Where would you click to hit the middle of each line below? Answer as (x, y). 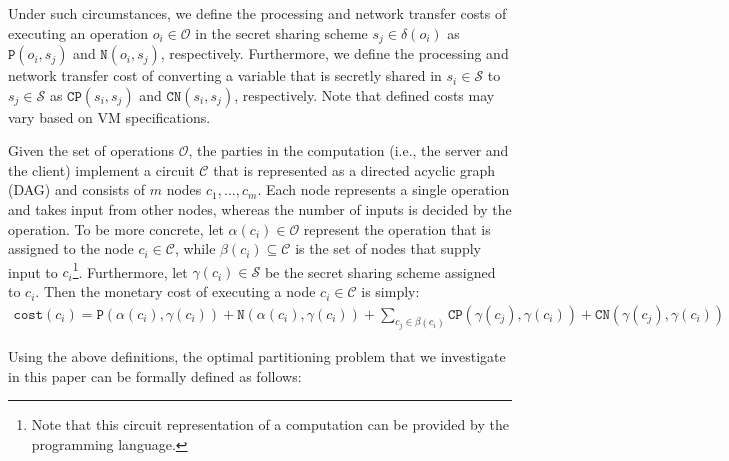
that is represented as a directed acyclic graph (354, 169)
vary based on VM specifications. (109, 116)
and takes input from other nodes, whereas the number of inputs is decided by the (260, 209)
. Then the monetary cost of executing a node (175, 291)
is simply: (390, 291)
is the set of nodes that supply (388, 248)
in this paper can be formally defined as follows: (155, 375)
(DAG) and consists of (77, 189)
